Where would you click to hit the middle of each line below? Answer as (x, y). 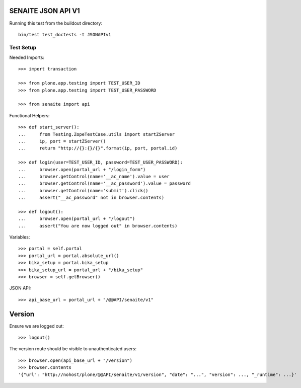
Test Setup (23, 47)
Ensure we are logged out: (36, 326)
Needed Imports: (27, 57)
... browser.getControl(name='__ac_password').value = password (104, 183)
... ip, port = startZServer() (62, 141)
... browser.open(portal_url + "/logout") (77, 219)
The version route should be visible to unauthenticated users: (73, 349)
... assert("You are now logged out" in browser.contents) (98, 226)
